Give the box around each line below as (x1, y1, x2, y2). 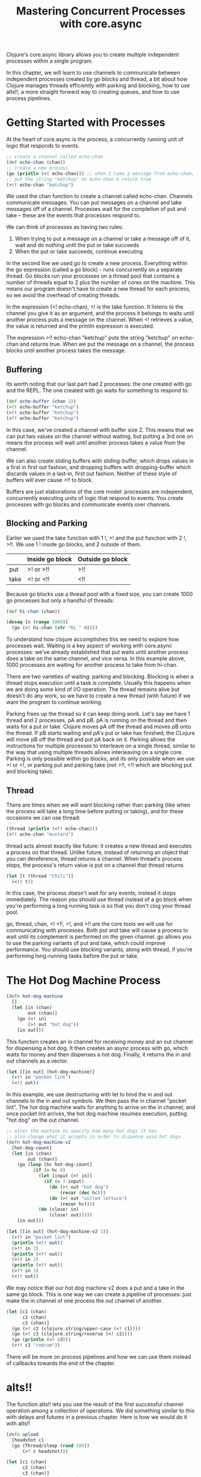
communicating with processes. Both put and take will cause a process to (6, 926, 188, 934)
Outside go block (77, 555, 128, 563)
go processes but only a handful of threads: (6, 596, 115, 604)
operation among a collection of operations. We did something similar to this (6, 1407, 195, 1414)
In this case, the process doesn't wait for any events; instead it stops (6, 890, 176, 897)
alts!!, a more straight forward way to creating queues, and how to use (6, 89, 180, 96)
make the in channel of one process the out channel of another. (6, 1297, 163, 1304)
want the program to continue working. (6, 699, 103, 706)
